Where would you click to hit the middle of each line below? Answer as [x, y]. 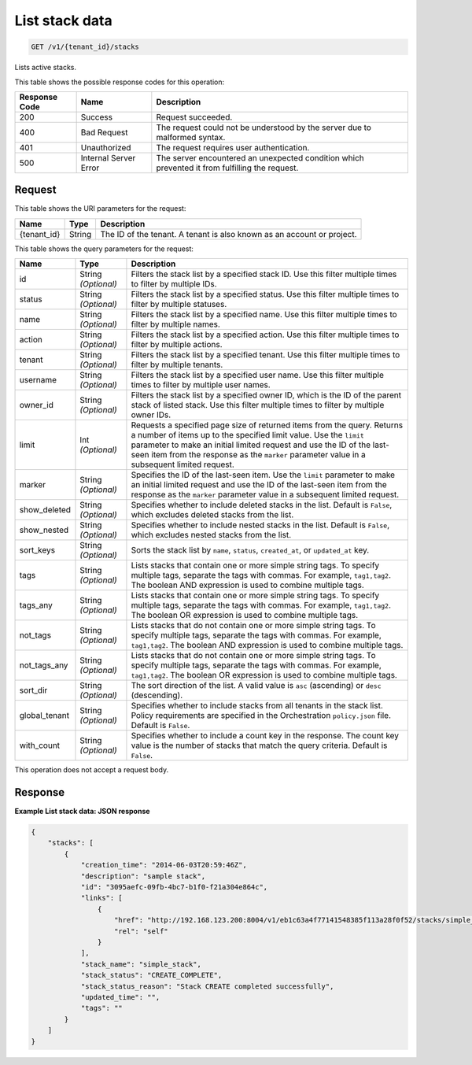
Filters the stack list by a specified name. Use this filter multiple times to [264, 315]
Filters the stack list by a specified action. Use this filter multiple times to [265, 335]
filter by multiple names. [175, 324]
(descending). [157, 695]
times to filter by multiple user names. [201, 385]
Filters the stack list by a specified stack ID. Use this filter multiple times [264, 274]
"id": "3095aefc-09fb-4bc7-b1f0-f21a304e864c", [174, 887]
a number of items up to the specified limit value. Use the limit [248, 435]
